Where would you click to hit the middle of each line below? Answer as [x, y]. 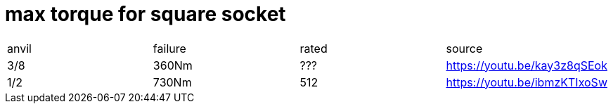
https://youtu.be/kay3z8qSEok [527, 65]
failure [169, 48]
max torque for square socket [146, 14]
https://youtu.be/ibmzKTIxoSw [527, 82]
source [464, 48]
